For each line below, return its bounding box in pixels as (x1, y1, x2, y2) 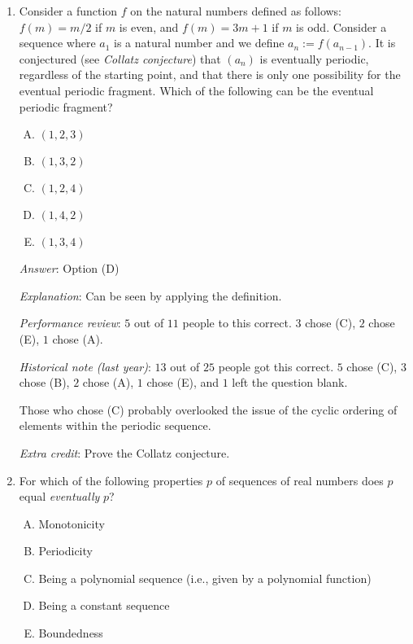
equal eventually (19, 488, 100, 505)
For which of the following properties (19, 471, 203, 488)
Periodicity (38, 542, 93, 559)
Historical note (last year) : (19, 357, 151, 375)
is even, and (119, 18, 179, 35)
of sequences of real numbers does (215, 471, 384, 488)
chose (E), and (146, 374, 220, 391)
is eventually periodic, (259, 50, 369, 67)
